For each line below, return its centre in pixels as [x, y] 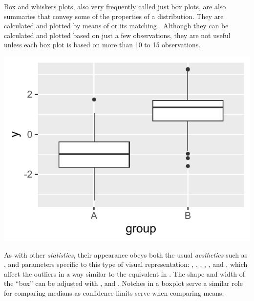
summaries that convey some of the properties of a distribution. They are [114, 16]
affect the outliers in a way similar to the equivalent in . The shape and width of [125, 273]
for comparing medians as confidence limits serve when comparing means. [114, 292]
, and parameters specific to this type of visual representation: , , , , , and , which [126, 264]
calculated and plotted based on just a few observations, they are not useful [117, 35]
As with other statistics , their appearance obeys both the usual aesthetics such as [126, 254]
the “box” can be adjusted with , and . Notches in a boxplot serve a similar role [123, 283]
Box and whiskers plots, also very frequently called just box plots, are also [115, 6]
